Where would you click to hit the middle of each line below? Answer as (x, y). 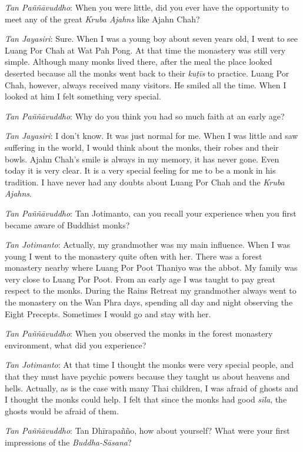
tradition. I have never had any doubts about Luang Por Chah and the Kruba (145, 182)
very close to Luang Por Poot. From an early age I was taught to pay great (140, 279)
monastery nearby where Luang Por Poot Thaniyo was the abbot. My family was (151, 267)
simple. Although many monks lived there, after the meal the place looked (139, 62)
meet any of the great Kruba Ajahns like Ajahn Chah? (102, 19)
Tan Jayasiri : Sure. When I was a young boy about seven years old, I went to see (151, 39)
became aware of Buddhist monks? (67, 225)
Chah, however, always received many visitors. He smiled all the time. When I (146, 84)
